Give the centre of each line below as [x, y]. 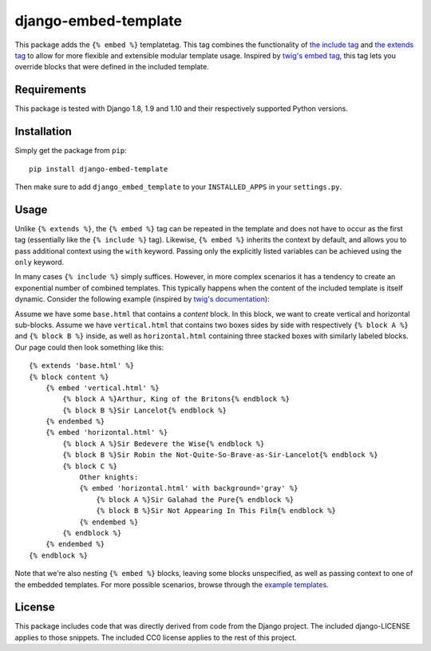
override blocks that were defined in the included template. [112, 67]
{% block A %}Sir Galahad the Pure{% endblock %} [195, 499]
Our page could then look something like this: [89, 347]
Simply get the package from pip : [71, 151]
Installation [43, 132]
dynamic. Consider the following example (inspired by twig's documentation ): [142, 299]
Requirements [51, 90]
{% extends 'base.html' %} [82, 366]
